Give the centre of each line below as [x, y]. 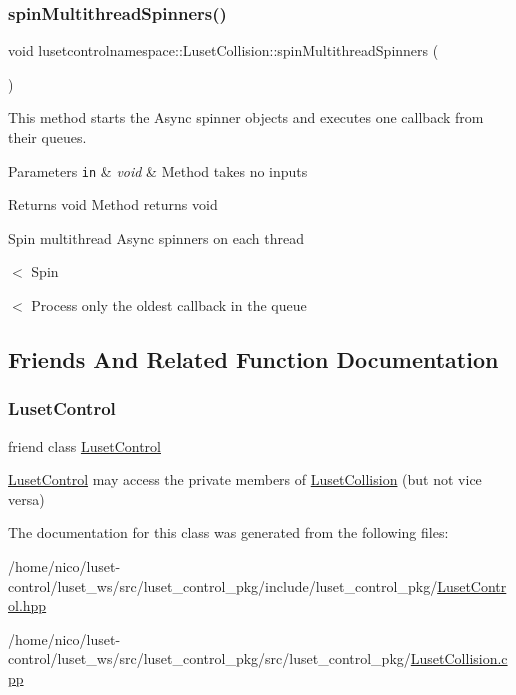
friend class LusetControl [84, 445]
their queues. [47, 137]
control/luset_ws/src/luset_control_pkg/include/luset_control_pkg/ [223, 585]
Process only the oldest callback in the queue [169, 305]
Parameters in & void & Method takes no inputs [158, 170]
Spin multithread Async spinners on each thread [156, 237]
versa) [26, 498]
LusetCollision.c [459, 658]
